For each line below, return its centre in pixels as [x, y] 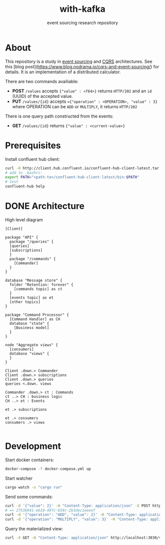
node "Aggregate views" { [31, 345]
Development [33, 446]
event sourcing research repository [82, 23]
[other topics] [25, 302]
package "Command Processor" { [37, 315]
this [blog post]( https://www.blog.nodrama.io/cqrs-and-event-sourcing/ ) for [82, 66]
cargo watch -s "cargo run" [34, 487]
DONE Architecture [45, 206]
